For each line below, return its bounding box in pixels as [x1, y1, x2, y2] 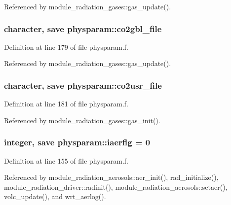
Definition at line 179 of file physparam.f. [4, 41, 128, 52]
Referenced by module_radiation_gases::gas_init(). [4, 115, 160, 125]
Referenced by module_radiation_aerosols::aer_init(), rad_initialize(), [4, 172, 219, 182]
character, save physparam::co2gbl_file [4, 22, 162, 34]
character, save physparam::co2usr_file [4, 79, 162, 91]
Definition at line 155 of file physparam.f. [4, 155, 128, 166]
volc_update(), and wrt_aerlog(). [4, 191, 106, 202]
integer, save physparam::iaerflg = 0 [4, 136, 151, 148]
